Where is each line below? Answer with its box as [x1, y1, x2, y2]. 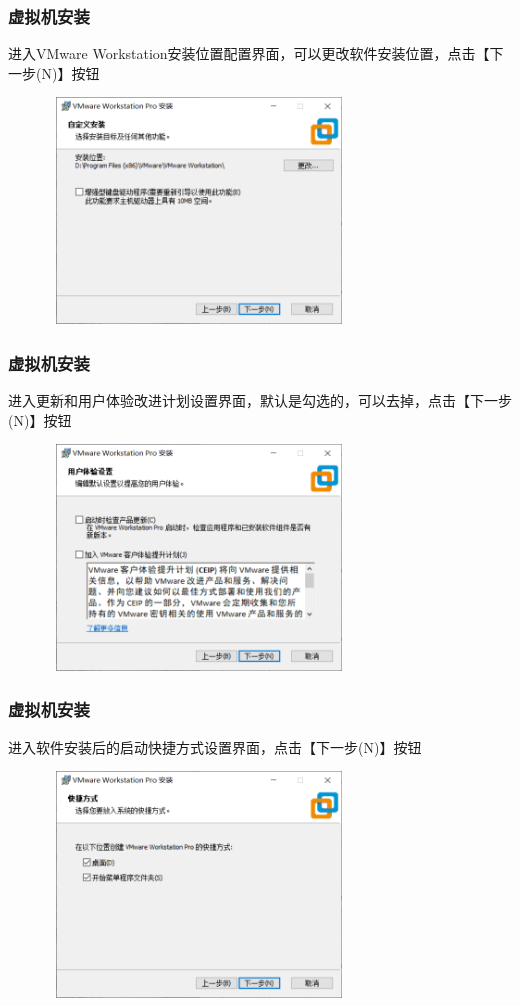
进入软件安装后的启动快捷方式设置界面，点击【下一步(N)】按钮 [8, 736, 422, 757]
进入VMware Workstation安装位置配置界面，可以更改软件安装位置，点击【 [8, 43, 490, 64]
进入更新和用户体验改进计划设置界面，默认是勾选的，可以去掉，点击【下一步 [8, 389, 512, 410]
